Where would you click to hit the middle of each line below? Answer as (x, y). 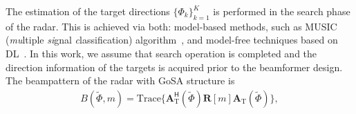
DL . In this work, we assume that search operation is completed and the (161, 53)
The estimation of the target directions (88, 11)
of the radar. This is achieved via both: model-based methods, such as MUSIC (171, 26)
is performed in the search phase (282, 11)
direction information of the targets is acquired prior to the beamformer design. (174, 67)
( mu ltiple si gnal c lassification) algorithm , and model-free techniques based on (172, 40)
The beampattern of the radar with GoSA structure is (120, 80)
